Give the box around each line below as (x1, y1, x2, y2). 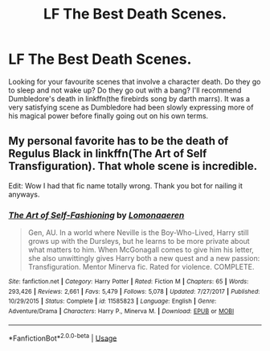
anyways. (8, 189, 40, 199)
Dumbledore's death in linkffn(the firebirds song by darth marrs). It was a (8, 93, 251, 103)
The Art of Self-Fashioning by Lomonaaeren (8, 209, 185, 221)
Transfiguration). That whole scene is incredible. (8, 159, 258, 173)
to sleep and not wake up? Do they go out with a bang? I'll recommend (8, 85, 242, 95)
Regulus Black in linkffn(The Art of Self (8, 147, 207, 161)
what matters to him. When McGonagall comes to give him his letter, (27, 245, 255, 254)
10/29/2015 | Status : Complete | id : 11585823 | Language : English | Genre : (8, 297, 217, 306)
